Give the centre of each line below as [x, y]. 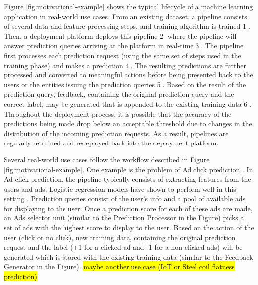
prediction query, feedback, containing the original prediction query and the [119, 94]
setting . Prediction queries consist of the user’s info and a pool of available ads [125, 198]
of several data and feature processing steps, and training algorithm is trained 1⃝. [127, 26]
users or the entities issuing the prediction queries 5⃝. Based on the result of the [125, 84]
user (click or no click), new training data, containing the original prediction [120, 237]
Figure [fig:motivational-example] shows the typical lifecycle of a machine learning [129, 6]
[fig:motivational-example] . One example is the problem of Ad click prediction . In [129, 169]
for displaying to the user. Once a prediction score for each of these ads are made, [128, 208]
